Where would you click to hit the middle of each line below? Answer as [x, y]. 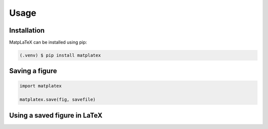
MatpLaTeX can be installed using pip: [48, 43]
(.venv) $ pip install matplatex [60, 55]
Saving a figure [33, 71]
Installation [27, 30]
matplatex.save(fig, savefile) [58, 100]
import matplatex [41, 86]
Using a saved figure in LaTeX [56, 115]
